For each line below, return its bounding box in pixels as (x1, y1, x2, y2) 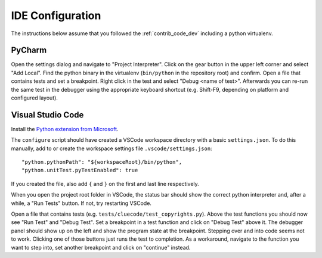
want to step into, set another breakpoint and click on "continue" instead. (11, 244, 191, 251)
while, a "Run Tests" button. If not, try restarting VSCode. (11, 200, 152, 207)
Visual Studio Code (11, 110, 84, 120)
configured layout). (11, 94, 58, 101)
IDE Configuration (11, 9, 101, 22)
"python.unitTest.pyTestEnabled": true (21, 167, 138, 174)
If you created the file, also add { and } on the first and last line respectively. (11, 180, 199, 187)
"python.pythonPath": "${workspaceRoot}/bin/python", (21, 158, 182, 166)
